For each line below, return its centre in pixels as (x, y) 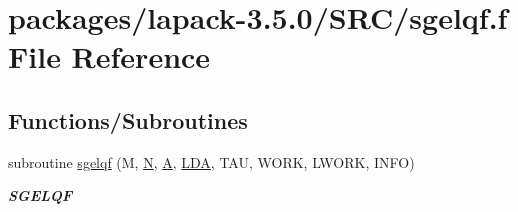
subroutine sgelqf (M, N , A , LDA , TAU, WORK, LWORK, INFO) (211, 161)
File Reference (109, 56)
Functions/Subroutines (128, 119)
